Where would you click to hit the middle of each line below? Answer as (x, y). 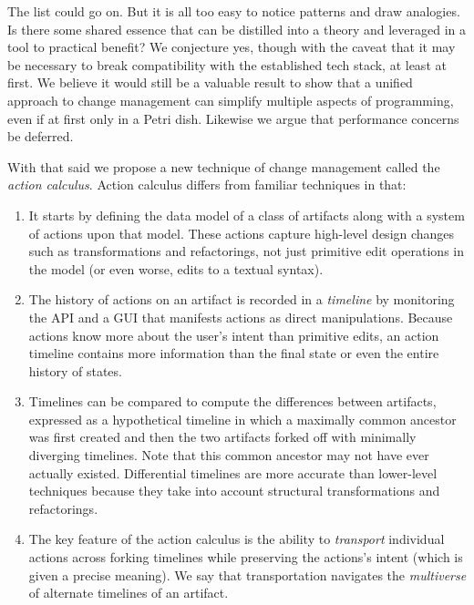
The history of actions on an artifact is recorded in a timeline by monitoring (242, 299)
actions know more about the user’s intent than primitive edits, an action (234, 335)
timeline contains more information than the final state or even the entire (234, 353)
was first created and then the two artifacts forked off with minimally (222, 437)
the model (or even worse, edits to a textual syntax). (176, 268)
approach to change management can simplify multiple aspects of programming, (231, 100)
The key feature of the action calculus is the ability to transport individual (237, 539)
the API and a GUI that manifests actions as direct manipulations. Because (241, 317)
